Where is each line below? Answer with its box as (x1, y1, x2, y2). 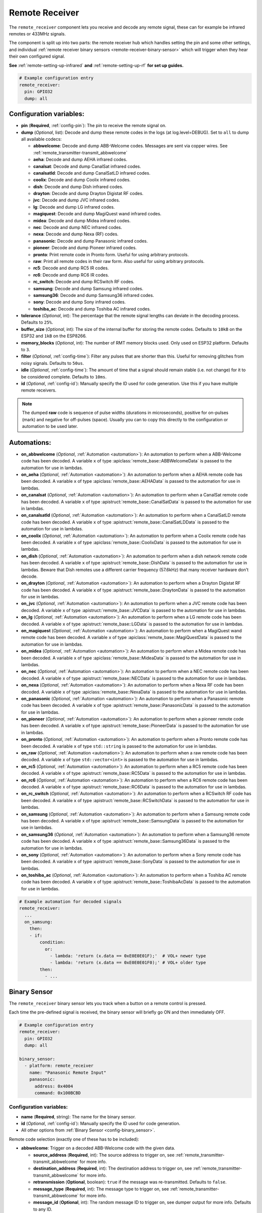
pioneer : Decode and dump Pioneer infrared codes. (33, 245, 137, 251)
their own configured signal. (9, 53, 65, 59)
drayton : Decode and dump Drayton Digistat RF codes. (33, 191, 144, 197)
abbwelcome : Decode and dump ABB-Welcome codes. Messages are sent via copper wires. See (33, 143, 228, 149)
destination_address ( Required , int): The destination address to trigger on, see (33, 1165, 192, 1171)
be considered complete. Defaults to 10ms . (21, 374, 107, 379)
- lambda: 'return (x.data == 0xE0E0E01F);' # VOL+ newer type (49, 953, 206, 958)
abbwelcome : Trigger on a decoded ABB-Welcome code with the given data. (21, 1145, 176, 1151)
